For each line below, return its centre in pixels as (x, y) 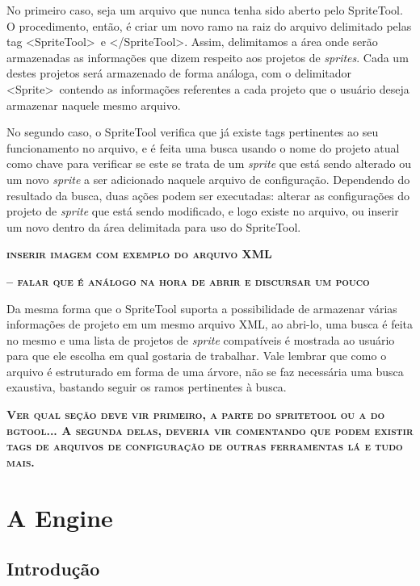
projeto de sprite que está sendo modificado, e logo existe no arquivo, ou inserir (203, 211)
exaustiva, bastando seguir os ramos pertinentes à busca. (147, 387)
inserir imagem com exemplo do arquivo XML (139, 254)
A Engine (60, 517)
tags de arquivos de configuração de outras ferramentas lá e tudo (205, 446)
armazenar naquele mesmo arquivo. (94, 105)
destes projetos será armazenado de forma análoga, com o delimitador (179, 73)
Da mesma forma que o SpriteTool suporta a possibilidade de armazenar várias (202, 308)
